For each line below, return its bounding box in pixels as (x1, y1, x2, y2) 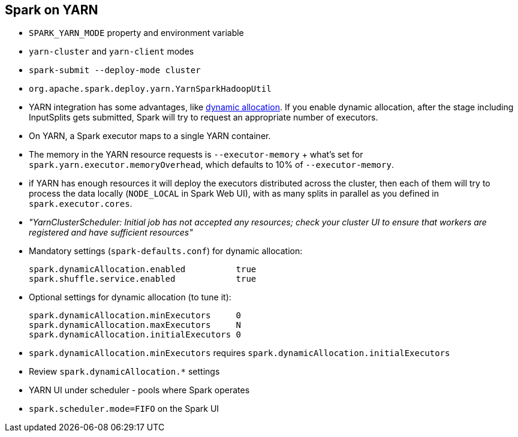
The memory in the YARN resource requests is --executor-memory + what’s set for (29, 149, 363, 160)
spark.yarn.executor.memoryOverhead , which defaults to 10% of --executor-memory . (29, 159, 394, 170)
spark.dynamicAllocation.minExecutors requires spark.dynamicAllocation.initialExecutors (29, 348, 450, 358)
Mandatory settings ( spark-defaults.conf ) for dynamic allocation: (29, 246, 303, 257)
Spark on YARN (5, 2, 98, 17)
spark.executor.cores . (29, 198, 132, 209)
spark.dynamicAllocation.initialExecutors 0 (29, 330, 242, 340)
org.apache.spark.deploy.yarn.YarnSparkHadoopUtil (29, 84, 272, 94)
